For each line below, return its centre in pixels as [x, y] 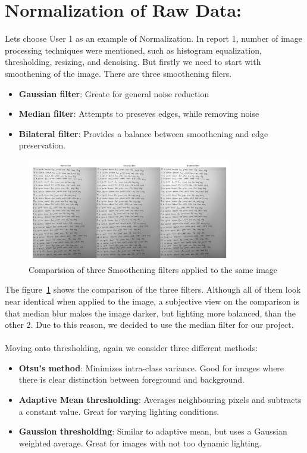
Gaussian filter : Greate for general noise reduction [114, 93]
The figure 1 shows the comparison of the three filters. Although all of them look [153, 289]
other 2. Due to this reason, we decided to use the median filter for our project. [149, 325]
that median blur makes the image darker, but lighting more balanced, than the [151, 313]
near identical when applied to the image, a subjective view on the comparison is [152, 301]
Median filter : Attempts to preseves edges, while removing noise [139, 114]
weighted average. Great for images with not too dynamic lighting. [140, 443]
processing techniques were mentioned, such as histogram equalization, [133, 50]
